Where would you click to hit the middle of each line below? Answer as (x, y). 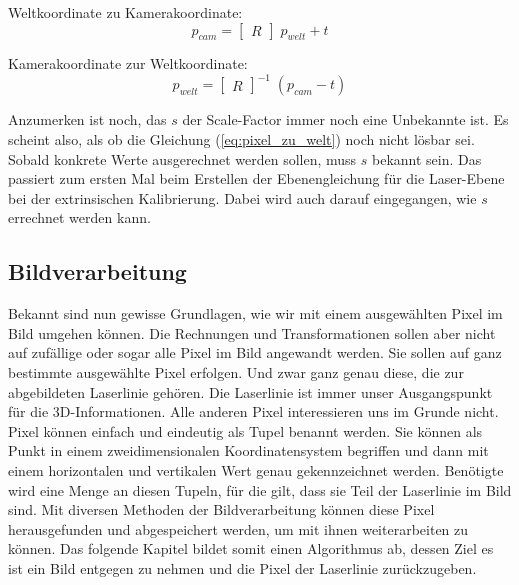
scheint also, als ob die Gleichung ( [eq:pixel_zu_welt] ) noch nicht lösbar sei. (241, 139)
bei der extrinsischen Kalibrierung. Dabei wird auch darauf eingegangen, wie (242, 197)
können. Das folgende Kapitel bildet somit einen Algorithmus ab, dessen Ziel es (251, 548)
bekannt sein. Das (427, 158)
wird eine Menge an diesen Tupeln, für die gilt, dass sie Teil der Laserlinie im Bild (260, 489)
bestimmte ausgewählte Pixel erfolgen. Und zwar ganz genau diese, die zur (236, 372)
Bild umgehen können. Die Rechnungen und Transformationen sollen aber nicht (252, 332)
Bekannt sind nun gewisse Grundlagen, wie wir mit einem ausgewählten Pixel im (255, 313)
